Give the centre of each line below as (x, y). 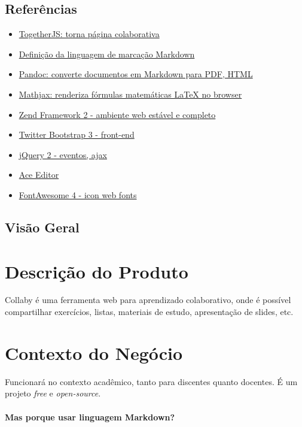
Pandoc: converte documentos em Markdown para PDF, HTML (136, 74)
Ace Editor (39, 175)
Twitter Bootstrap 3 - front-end (77, 134)
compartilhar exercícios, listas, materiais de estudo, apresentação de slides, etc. (149, 312)
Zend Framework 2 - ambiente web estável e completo (117, 114)
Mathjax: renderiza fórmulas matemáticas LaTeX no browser (130, 94)
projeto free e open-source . (53, 393)
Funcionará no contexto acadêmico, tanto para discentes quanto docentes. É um (151, 381)
